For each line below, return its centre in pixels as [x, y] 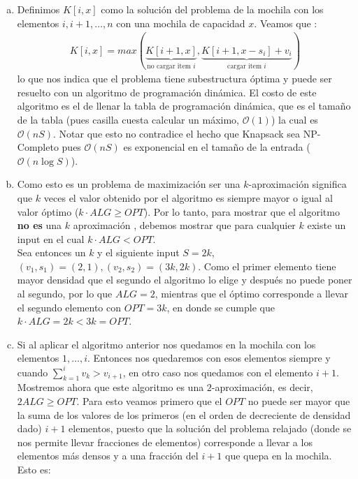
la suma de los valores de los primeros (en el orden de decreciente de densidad [184, 414]
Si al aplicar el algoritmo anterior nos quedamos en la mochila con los [166, 344]
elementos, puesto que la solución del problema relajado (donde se [210, 428]
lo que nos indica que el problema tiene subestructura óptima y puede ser [174, 79]
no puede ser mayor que [299, 400]
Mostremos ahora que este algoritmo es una [110, 387]
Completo [38, 147]
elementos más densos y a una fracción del [108, 456]
